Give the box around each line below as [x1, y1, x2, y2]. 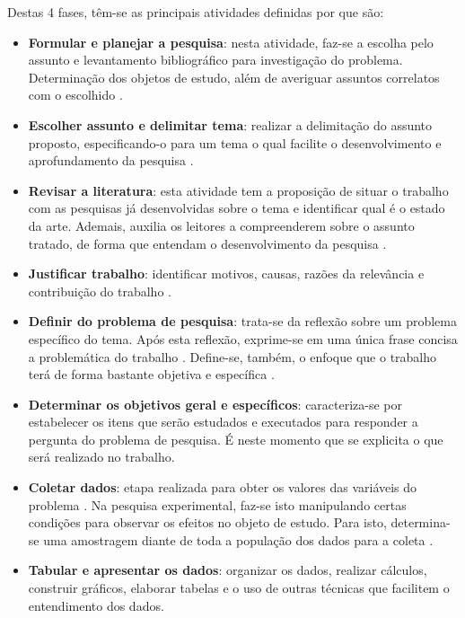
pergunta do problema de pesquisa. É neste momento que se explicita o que [28, 429, 443, 448]
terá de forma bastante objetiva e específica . [28, 365, 275, 384]
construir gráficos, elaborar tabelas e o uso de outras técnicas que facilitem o [28, 578, 450, 597]
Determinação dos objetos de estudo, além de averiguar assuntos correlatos [28, 67, 440, 86]
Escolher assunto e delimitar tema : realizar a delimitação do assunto [28, 115, 433, 134]
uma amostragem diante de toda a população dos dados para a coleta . [43, 530, 434, 549]
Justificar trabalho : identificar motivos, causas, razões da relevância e [28, 264, 425, 283]
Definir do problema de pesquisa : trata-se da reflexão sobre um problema [28, 312, 457, 331]
